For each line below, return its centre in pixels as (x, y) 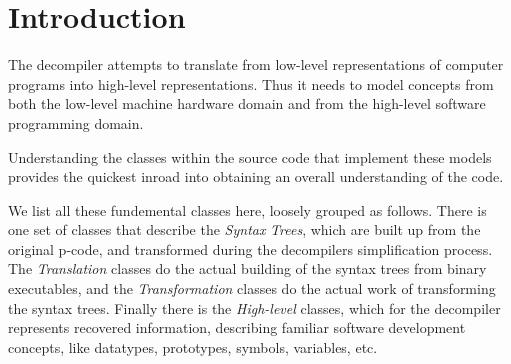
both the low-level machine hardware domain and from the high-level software (247, 103)
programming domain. (76, 122)
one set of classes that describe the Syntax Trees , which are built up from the (244, 229)
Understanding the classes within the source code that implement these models (250, 156)
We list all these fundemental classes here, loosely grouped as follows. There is (247, 209)
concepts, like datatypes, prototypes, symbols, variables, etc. (193, 346)
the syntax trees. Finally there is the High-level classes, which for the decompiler (254, 307)
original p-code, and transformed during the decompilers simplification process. (250, 248)
